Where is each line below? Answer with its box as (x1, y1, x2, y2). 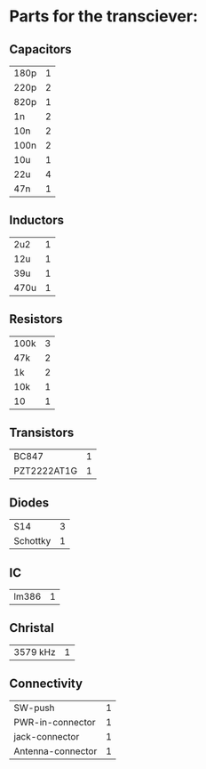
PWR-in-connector (13, 716, 96, 728)
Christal (9, 620, 55, 635)
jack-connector (13, 730, 80, 742)
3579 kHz (13, 645, 56, 658)
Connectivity (9, 676, 83, 692)
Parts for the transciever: (9, 6, 198, 27)
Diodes (9, 495, 50, 510)
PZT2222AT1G (13, 465, 78, 477)
